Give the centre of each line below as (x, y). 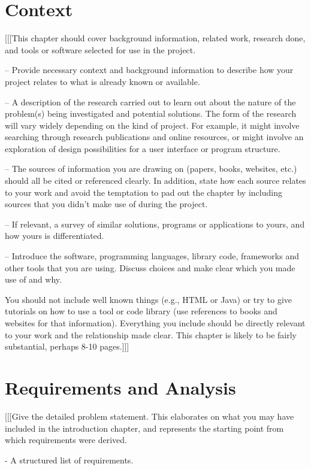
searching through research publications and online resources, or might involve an (154, 137)
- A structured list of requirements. (69, 460)
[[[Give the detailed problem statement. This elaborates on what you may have (150, 416)
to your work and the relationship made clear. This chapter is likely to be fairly (151, 334)
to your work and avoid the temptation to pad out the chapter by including (144, 192)
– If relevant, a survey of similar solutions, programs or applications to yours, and (155, 224)
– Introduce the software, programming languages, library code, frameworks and (152, 256)
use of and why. (33, 279)
